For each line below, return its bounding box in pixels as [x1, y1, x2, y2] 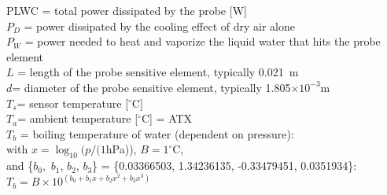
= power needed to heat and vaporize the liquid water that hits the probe [24, 33, 381, 50]
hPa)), [105, 141, 137, 157]
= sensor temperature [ [17, 94, 129, 111]
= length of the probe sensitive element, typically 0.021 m [17, 64, 299, 80]
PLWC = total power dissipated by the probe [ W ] [6, 2, 247, 18]
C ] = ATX [141, 110, 193, 127]
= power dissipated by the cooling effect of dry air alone [24, 17, 295, 34]
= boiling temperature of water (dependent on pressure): [20, 125, 294, 142]
